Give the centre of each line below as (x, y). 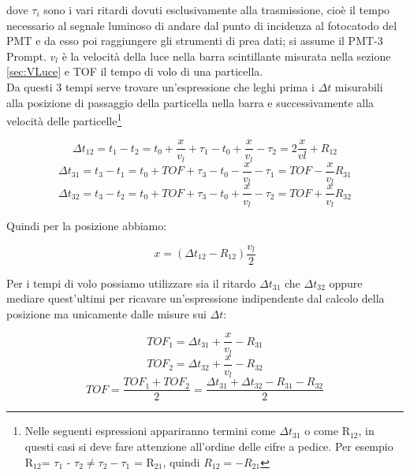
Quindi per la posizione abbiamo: (87, 225)
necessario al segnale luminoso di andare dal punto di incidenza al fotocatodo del (202, 25)
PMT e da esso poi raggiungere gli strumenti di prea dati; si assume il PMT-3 (195, 41)
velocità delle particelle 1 (64, 119)
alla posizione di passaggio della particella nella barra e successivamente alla (190, 102)
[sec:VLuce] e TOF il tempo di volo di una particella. (135, 71)
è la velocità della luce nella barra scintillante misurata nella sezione (226, 56)
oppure (346, 283)
